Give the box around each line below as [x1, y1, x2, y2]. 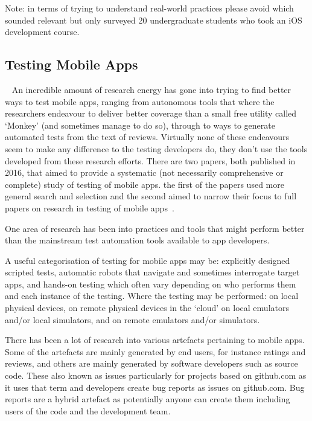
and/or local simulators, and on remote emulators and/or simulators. [5, 313, 260, 326]
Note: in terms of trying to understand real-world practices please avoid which [5, 2, 294, 14]
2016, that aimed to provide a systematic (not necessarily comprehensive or [5, 166, 284, 179]
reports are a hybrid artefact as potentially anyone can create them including [5, 393, 290, 405]
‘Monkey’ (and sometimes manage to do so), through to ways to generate [5, 118, 275, 131]
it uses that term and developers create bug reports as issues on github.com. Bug [5, 381, 305, 393]
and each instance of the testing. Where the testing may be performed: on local [5, 289, 299, 302]
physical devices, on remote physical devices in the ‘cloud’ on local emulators [5, 301, 289, 314]
